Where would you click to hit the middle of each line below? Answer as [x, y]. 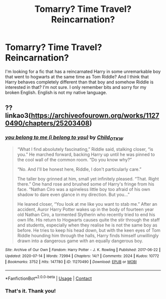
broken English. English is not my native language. [56, 92]
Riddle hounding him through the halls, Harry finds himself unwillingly [88, 235]
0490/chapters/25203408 [47, 124]
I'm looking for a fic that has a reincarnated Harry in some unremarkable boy [83, 71]
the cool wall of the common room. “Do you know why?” [74, 159]
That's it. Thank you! [30, 291]
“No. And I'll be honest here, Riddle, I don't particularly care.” [79, 169]
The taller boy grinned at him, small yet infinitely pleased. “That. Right [88, 179]
